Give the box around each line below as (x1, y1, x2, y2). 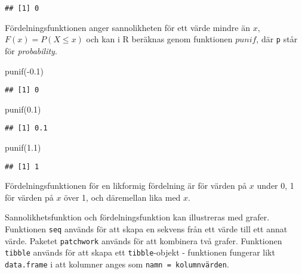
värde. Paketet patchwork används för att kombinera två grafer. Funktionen (5, 234, 282, 247)
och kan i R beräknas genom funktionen (86, 33, 233, 45)
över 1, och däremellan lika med (64, 191, 181, 203)
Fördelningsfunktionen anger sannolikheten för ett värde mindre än (5, 21, 250, 33)
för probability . (5, 44, 57, 57)
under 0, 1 (257, 179, 294, 192)
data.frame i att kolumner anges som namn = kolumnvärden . (5, 258, 229, 270)
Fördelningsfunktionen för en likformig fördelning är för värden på (5, 179, 247, 192)
